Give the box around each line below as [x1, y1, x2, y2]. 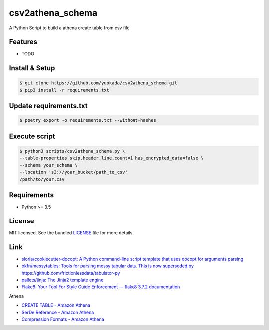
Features [9, 38, 37, 46]
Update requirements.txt [9, 102, 88, 110]
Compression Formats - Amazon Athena [21, 316, 104, 322]
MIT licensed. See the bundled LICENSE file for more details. [9, 230, 134, 236]
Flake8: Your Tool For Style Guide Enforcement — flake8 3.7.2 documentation [21, 284, 180, 290]
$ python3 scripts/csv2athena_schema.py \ [19, 148, 125, 154]
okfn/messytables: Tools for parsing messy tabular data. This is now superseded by [21, 263, 194, 269]
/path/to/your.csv [19, 176, 65, 182]
